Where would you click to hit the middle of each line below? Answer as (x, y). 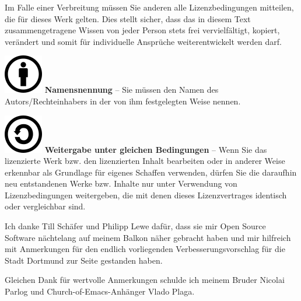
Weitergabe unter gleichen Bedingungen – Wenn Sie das (156, 149)
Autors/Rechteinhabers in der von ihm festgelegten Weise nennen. (123, 101)
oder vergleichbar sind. (45, 206)
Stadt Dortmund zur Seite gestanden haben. (84, 260)
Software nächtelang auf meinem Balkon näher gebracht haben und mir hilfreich (148, 237)
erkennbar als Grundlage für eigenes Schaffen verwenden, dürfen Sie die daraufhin (151, 172)
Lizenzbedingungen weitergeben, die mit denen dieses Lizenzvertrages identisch (146, 195)
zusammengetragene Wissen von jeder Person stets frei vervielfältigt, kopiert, (142, 30)
